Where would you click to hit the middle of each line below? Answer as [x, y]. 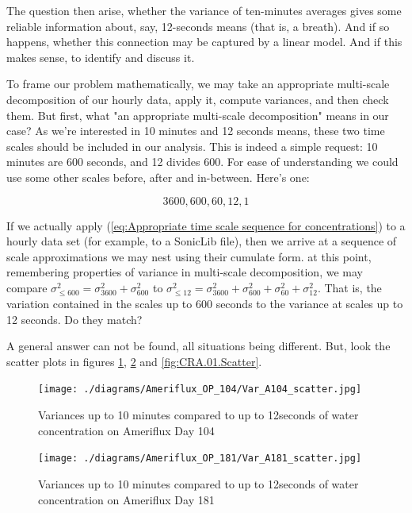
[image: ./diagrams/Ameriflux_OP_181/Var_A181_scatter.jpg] [200, 459]
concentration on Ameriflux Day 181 [126, 499]
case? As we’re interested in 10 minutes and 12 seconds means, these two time [196, 131]
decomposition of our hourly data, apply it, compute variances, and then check [198, 99]
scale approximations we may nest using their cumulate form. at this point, [189, 256]
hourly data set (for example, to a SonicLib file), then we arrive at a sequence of [202, 241]
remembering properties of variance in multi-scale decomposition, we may [185, 272]
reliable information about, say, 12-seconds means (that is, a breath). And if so [198, 26]
